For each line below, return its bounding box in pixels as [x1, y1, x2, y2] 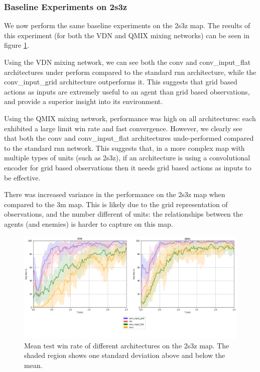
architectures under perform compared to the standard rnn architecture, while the [4, 66, 256, 77]
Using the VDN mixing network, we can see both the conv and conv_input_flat [4, 57, 251, 67]
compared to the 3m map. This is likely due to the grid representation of [4, 199, 228, 209]
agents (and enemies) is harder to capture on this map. [4, 218, 173, 229]
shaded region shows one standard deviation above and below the [24, 350, 225, 360]
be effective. [4, 172, 41, 182]
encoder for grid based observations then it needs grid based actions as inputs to [4, 162, 251, 172]
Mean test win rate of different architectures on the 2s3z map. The [24, 340, 229, 350]
